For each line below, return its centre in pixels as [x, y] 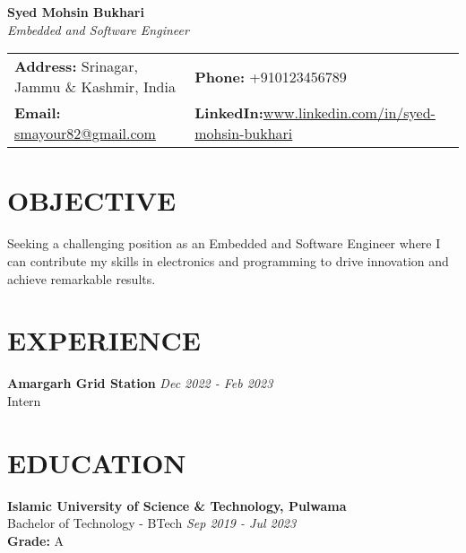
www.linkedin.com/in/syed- [349, 113]
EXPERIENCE [104, 340]
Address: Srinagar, [77, 66]
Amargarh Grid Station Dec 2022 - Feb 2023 [140, 383]
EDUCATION [97, 462]
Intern [24, 400]
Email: [38, 113]
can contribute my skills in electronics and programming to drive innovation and [228, 260]
